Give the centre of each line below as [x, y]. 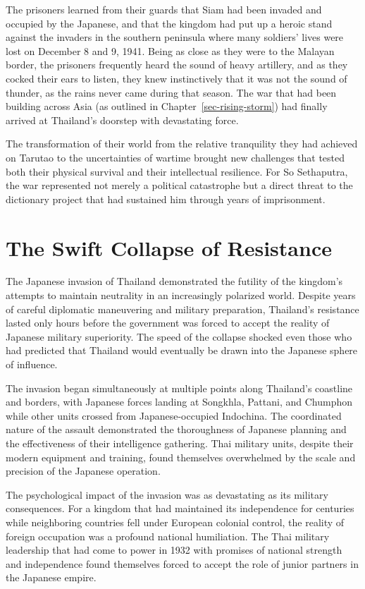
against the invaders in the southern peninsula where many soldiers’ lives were [175, 37]
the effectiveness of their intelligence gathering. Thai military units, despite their [180, 443]
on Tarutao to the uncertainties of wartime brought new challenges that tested [175, 157]
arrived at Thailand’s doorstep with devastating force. [122, 120]
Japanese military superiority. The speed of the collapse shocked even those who [179, 336]
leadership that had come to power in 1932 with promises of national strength [174, 550]
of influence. [32, 364]
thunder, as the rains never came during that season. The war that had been [171, 92]
